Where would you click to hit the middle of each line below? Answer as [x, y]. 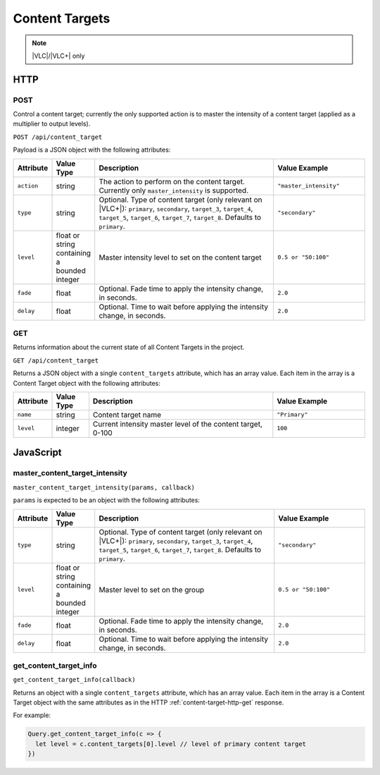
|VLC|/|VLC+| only [58, 56]
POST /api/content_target [58, 137]
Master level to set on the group [152, 590]
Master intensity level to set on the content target [180, 257]
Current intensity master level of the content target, [178, 424]
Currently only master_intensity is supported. [174, 190]
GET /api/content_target [56, 360]
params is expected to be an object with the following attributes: [107, 500]
